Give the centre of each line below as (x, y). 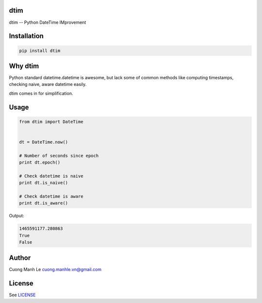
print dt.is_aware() (43, 203)
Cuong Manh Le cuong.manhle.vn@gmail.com (55, 269)
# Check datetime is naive (51, 176)
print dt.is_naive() (43, 183)
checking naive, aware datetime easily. (48, 84)
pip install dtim (40, 50)
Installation (26, 36)
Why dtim (24, 66)
